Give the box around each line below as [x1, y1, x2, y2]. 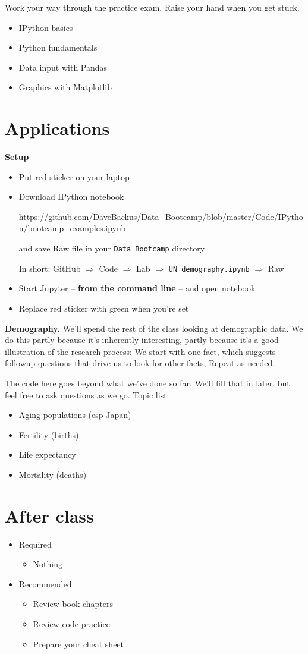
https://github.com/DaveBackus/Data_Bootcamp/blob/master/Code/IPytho [18, 210, 303, 222]
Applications [5, 116, 110, 140]
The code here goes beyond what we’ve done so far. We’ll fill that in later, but [5, 376, 290, 389]
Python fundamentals [18, 41, 98, 54]
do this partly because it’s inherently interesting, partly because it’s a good [5, 334, 279, 346]
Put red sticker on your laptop [18, 170, 130, 183]
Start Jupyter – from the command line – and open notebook [18, 282, 256, 294]
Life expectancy [18, 448, 76, 461]
